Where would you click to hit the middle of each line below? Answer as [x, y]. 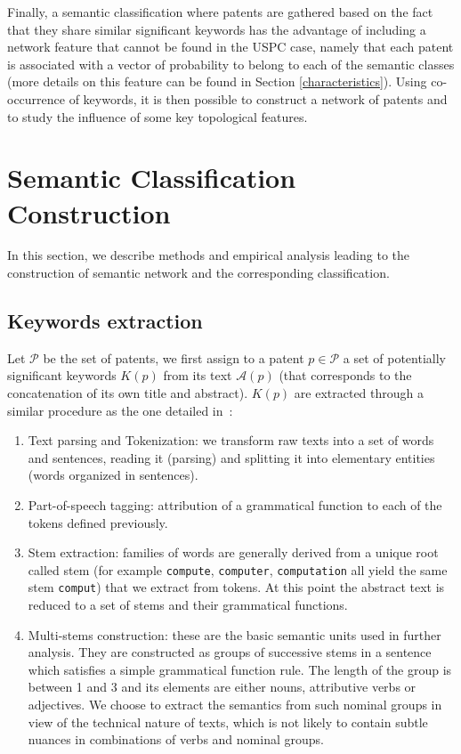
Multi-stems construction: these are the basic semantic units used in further [235, 634]
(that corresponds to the [345, 375]
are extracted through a [359, 393]
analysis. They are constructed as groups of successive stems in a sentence [230, 652]
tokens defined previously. [98, 522]
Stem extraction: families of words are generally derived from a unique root [233, 552]
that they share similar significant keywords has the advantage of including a [217, 29]
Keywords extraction [105, 321]
